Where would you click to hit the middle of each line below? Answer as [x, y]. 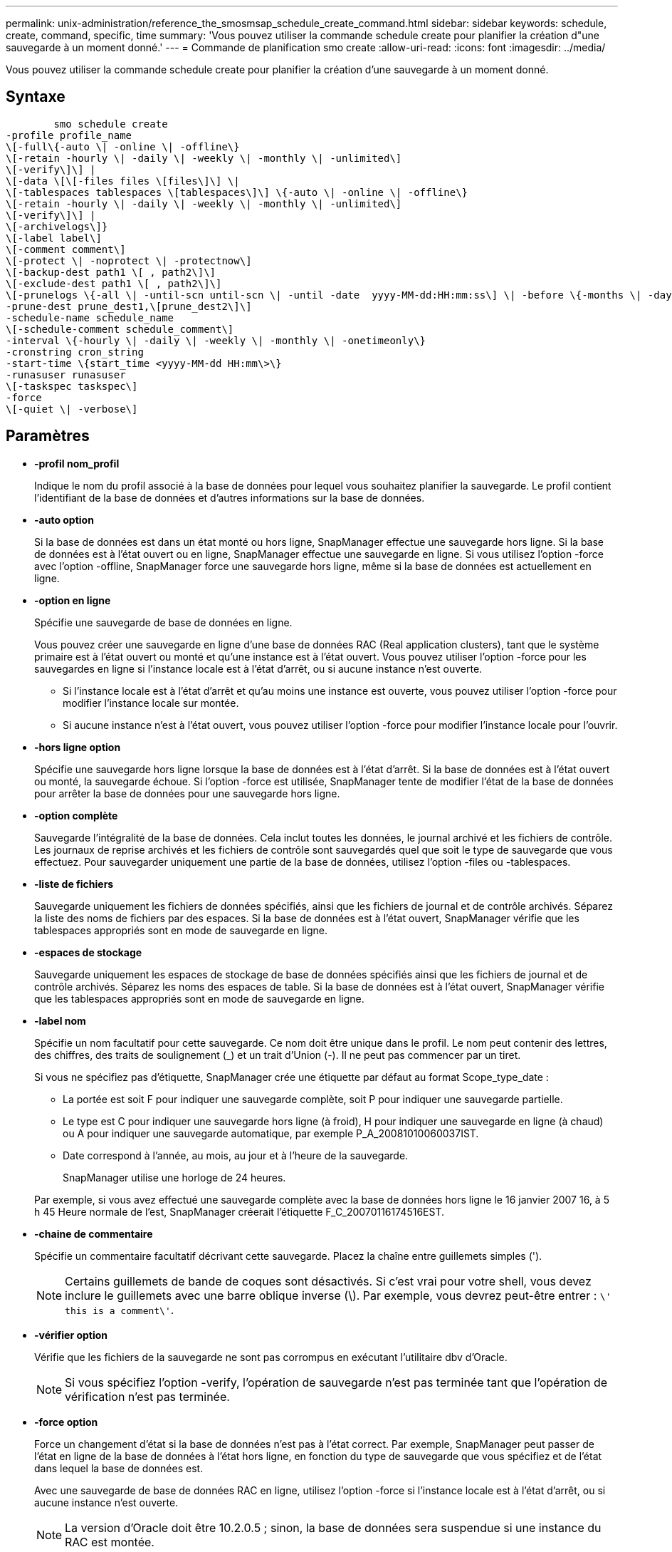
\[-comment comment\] [66, 249]
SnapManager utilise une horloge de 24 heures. [174, 1177]
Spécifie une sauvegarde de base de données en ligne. [163, 622]
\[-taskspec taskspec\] [72, 386]
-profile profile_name [69, 135]
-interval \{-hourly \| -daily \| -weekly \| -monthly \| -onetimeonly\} [216, 340]
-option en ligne [73, 600]
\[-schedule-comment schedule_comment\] [120, 329]
